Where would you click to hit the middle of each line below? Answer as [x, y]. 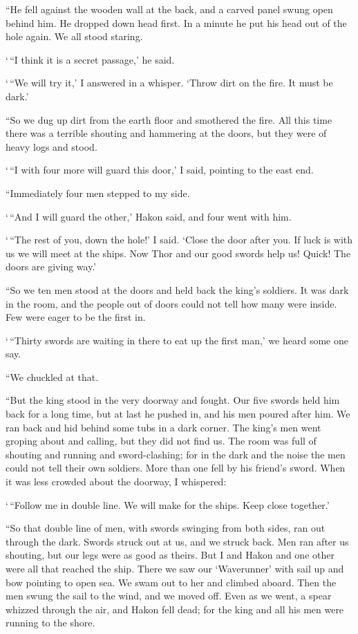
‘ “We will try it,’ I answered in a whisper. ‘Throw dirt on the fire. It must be [169, 83]
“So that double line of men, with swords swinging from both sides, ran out [166, 528]
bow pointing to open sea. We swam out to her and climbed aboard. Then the [171, 582]
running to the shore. [50, 623]
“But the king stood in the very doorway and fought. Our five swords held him [173, 400]
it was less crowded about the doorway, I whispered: [116, 482]
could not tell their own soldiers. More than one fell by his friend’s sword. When [176, 468]
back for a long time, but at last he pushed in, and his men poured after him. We [178, 414]
